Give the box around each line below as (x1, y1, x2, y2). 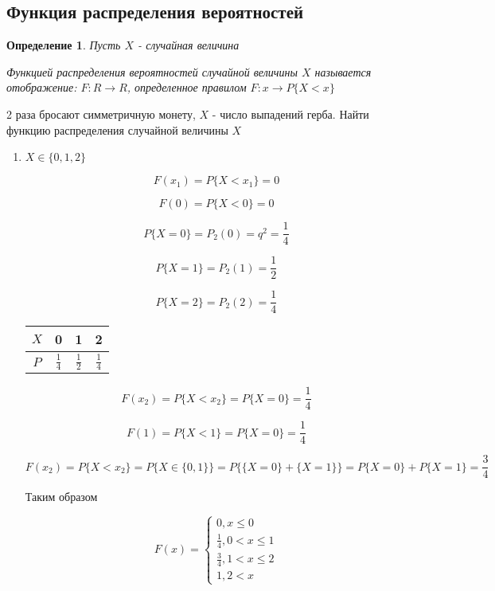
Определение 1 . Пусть (6, 37, 121, 53)
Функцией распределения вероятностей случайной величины (6, 63, 298, 80)
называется (314, 63, 372, 80)
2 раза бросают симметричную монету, (6, 105, 196, 122)
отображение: (6, 79, 77, 96)
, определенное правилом (127, 79, 247, 96)
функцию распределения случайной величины (6, 121, 228, 138)
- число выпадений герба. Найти (212, 105, 369, 122)
